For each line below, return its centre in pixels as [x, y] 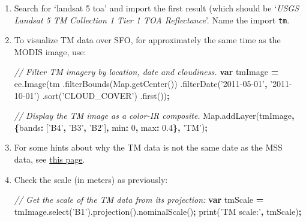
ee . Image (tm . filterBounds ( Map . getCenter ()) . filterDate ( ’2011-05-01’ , [141, 84]
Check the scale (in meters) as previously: [91, 179]
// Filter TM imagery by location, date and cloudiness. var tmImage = [146, 72]
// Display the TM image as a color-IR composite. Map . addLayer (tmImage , [154, 115]
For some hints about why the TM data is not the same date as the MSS [148, 147]
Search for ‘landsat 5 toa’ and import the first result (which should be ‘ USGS [157, 8]
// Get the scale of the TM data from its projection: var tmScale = [139, 199]
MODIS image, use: [50, 51]
